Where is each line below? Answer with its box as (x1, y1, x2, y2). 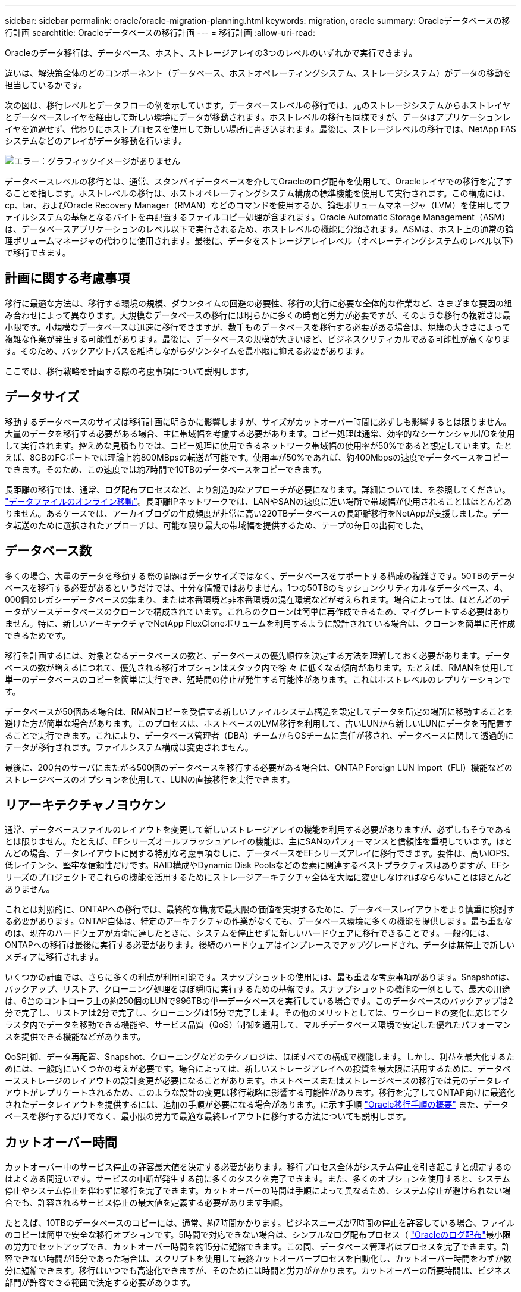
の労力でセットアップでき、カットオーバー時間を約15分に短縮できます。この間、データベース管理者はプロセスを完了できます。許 (5, 1241, 510, 1252)
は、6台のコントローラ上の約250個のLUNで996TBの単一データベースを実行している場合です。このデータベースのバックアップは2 (5, 996, 513, 1006)
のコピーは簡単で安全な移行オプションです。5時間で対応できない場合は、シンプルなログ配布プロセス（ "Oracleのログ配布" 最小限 (5, 1230, 511, 1240)
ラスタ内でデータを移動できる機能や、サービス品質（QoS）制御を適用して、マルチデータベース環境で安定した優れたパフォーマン (5, 1019, 511, 1030)
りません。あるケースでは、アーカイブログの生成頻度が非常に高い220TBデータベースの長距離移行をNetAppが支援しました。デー (5, 508, 509, 518)
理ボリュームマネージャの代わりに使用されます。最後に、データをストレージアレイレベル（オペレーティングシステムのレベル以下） (5, 236, 514, 246)
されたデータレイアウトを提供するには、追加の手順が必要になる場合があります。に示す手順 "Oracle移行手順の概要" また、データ (5, 1099, 509, 1110)
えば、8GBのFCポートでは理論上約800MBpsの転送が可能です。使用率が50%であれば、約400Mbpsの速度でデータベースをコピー (5, 452, 509, 462)
